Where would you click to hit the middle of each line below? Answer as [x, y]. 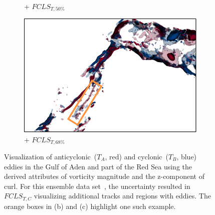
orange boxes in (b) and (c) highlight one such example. [90, 206]
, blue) [187, 157]
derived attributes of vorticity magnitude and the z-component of [104, 176]
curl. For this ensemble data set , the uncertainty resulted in [97, 186]
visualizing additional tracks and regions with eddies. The [122, 196]
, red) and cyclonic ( [137, 157]
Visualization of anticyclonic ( [51, 157]
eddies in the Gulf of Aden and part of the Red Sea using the [98, 166]
